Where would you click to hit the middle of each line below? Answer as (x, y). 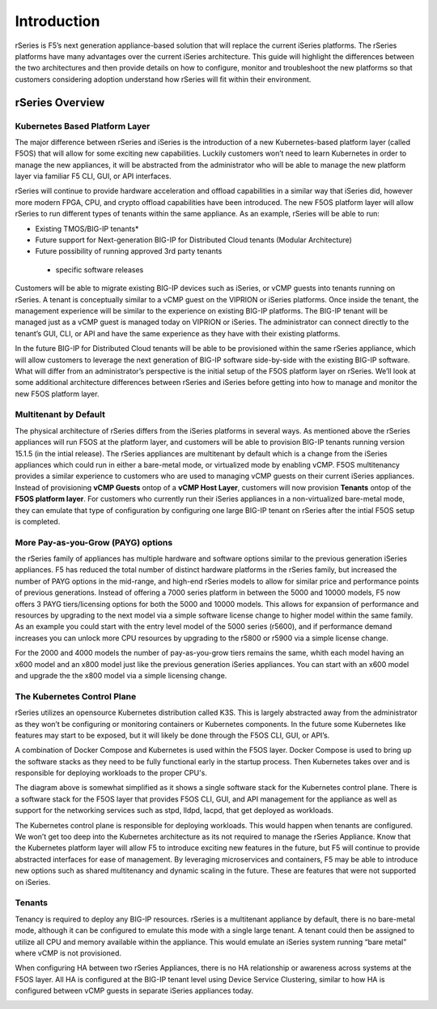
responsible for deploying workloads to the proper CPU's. (111, 773)
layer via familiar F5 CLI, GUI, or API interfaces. (93, 176)
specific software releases (100, 269)
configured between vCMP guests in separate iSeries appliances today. (134, 991)
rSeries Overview (60, 103)
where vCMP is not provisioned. (68, 953)
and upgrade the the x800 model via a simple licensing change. (121, 676)
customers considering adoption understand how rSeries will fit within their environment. (163, 79)
